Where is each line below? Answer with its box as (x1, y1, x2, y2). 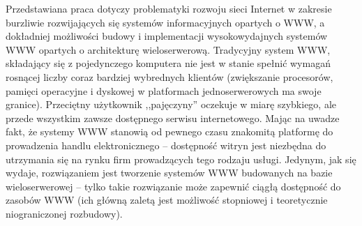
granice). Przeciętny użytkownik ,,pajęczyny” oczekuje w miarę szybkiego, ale (6, 97, 337, 112)
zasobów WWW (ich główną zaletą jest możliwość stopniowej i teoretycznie (6, 193, 328, 207)
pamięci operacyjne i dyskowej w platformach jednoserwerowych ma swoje (6, 83, 322, 98)
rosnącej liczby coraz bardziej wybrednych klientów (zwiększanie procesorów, (6, 69, 333, 84)
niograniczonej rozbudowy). (6, 206, 123, 220)
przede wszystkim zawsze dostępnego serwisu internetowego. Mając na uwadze (6, 110, 340, 125)
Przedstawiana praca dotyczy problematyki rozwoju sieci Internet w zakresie (6, 1, 332, 15)
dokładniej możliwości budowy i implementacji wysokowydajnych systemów (6, 29, 328, 43)
